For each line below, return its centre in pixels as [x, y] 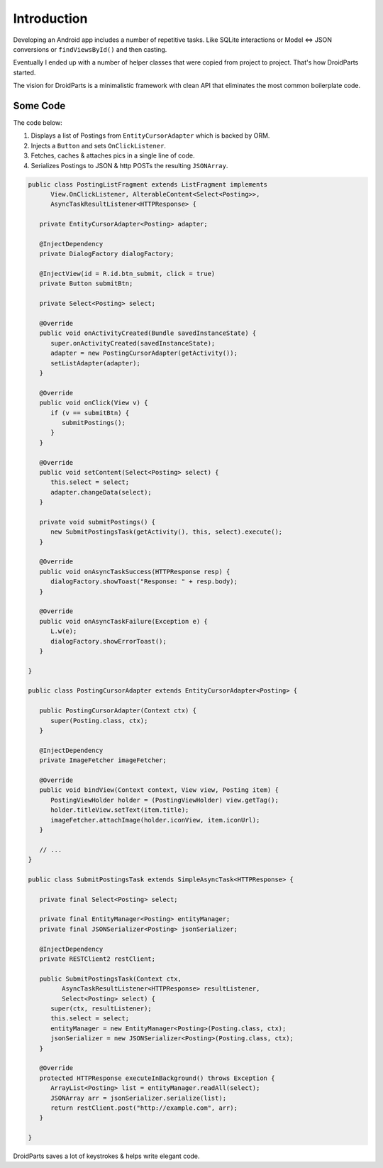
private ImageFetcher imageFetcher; [103, 760]
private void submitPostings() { [98, 522]
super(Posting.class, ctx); [99, 721]
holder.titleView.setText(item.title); [120, 810]
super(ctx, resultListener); [101, 1008]
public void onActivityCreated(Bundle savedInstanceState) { [148, 333]
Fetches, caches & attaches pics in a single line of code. [113, 155]
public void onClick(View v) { [94, 403]
